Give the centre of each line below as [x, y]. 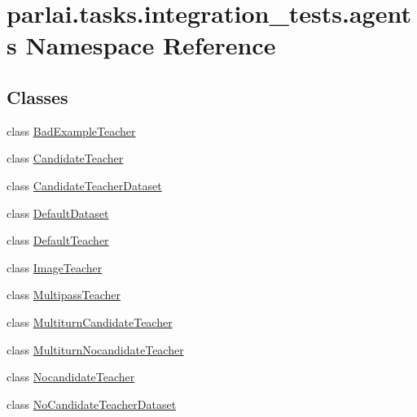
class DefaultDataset [58, 213]
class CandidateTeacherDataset [84, 185]
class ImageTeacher [55, 267]
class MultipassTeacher [64, 295]
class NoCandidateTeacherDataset [92, 404]
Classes [37, 96]
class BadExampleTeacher [71, 130]
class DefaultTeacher [58, 240]
